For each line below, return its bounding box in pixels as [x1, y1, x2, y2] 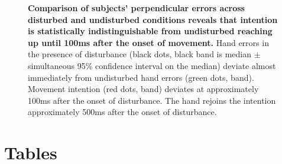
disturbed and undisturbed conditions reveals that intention [28, 13, 278, 25]
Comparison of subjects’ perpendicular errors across [28, 2, 245, 14]
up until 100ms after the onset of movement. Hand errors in [28, 36, 269, 48]
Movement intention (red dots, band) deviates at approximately [28, 83, 259, 95]
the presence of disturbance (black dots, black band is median [28, 48, 251, 60]
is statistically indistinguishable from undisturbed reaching [28, 25, 273, 37]
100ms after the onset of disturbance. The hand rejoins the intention [28, 94, 276, 106]
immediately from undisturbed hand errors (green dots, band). [28, 71, 254, 83]
